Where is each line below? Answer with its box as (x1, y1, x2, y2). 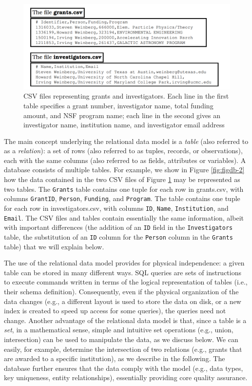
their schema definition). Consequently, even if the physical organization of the (4, 286, 239, 296)
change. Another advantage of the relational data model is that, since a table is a (4, 315, 247, 325)
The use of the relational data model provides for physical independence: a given (4, 258, 245, 268)
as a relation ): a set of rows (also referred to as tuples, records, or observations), (4, 145, 243, 156)
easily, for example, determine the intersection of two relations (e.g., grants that (4, 344, 242, 354)
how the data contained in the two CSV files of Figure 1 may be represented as (4, 174, 240, 184)
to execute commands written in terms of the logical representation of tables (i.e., (4, 277, 248, 287)
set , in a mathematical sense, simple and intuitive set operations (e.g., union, (4, 325, 233, 335)
